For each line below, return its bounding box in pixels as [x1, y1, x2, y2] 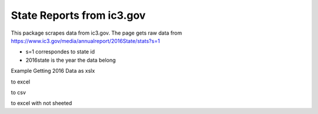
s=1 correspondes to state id [25, 48, 95, 55]
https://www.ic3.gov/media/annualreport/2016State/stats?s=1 [11, 37, 160, 44]
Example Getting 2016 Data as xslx [11, 68, 95, 75]
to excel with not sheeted [11, 100, 72, 107]
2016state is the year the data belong [25, 56, 116, 63]
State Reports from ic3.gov [11, 9, 146, 22]
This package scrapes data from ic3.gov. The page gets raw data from [11, 29, 183, 36]
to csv [11, 89, 26, 96]
